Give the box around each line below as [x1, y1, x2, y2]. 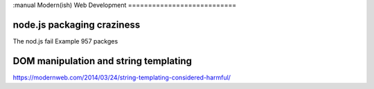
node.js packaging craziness [12, 19, 141, 30]
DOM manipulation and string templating [12, 55, 193, 67]
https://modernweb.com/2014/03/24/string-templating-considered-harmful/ [12, 73, 231, 81]
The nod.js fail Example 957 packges [12, 37, 118, 45]
